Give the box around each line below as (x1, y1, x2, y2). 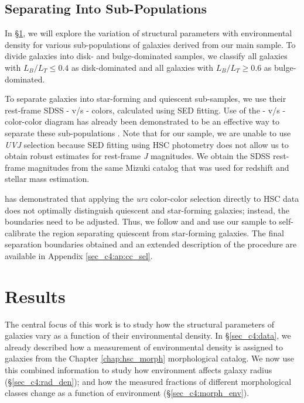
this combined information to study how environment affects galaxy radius (5, 363, 272, 376)
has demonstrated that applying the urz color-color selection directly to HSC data (5, 192, 299, 204)
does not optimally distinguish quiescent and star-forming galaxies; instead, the (5, 204, 289, 216)
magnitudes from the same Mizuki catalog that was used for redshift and (28, 161, 289, 173)
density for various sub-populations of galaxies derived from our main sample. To (5, 38, 296, 50)
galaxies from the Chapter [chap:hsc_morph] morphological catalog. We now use (5, 352, 294, 364)
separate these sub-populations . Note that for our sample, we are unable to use (5, 126, 291, 139)
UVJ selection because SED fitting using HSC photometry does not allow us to (5, 138, 289, 150)
